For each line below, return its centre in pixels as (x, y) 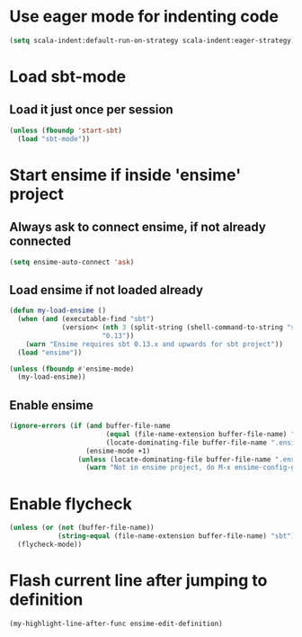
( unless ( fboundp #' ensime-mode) (72, 369)
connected (40, 242)
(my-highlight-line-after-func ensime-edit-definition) (116, 624)
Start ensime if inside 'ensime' (125, 175)
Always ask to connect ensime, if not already (138, 227)
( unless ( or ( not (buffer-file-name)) (82, 528)
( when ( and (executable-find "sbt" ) (86, 319)
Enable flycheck (71, 503)
